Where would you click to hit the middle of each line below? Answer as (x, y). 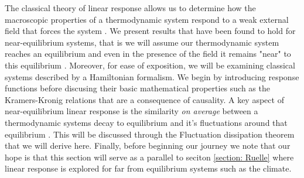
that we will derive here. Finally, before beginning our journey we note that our (148, 146)
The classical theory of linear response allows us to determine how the (130, 8)
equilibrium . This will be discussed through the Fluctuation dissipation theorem (150, 134)
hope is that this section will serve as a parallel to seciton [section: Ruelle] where (149, 157)
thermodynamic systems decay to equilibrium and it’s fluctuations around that (146, 122)
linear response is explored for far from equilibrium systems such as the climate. (148, 168)
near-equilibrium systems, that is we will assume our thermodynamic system (142, 42)
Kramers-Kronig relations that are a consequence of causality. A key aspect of (144, 99)
